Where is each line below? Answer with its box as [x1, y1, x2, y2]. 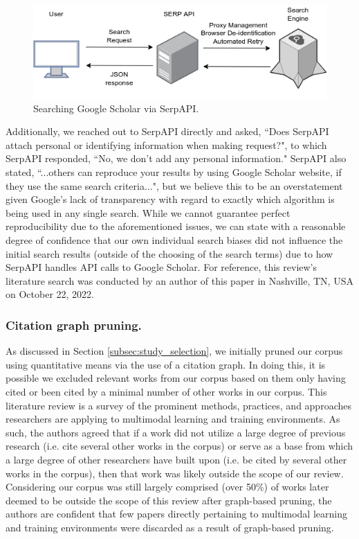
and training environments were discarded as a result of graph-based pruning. [6, 520, 334, 534]
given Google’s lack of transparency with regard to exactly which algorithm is [6, 192, 335, 206]
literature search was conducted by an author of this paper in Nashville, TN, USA [6, 273, 353, 288]
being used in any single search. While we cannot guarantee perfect [6, 205, 291, 220]
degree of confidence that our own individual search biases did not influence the [6, 233, 343, 247]
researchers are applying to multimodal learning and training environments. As [6, 412, 340, 426]
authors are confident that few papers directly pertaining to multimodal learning [6, 506, 347, 521]
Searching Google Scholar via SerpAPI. [33, 100, 199, 115]
